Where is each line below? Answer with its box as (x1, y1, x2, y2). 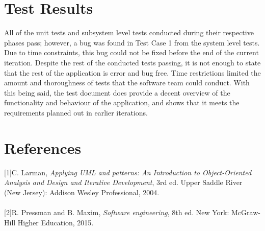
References (4, 137, 82, 158)
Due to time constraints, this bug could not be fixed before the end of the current (4, 47, 259, 58)
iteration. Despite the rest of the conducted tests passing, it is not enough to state (4, 57, 261, 67)
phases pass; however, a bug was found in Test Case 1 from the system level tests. (4, 37, 260, 48)
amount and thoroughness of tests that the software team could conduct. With (4, 77, 250, 88)
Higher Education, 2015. (17, 217, 94, 227)
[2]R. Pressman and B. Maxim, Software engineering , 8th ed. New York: (4, 206, 229, 217)
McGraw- (231, 206, 260, 217)
